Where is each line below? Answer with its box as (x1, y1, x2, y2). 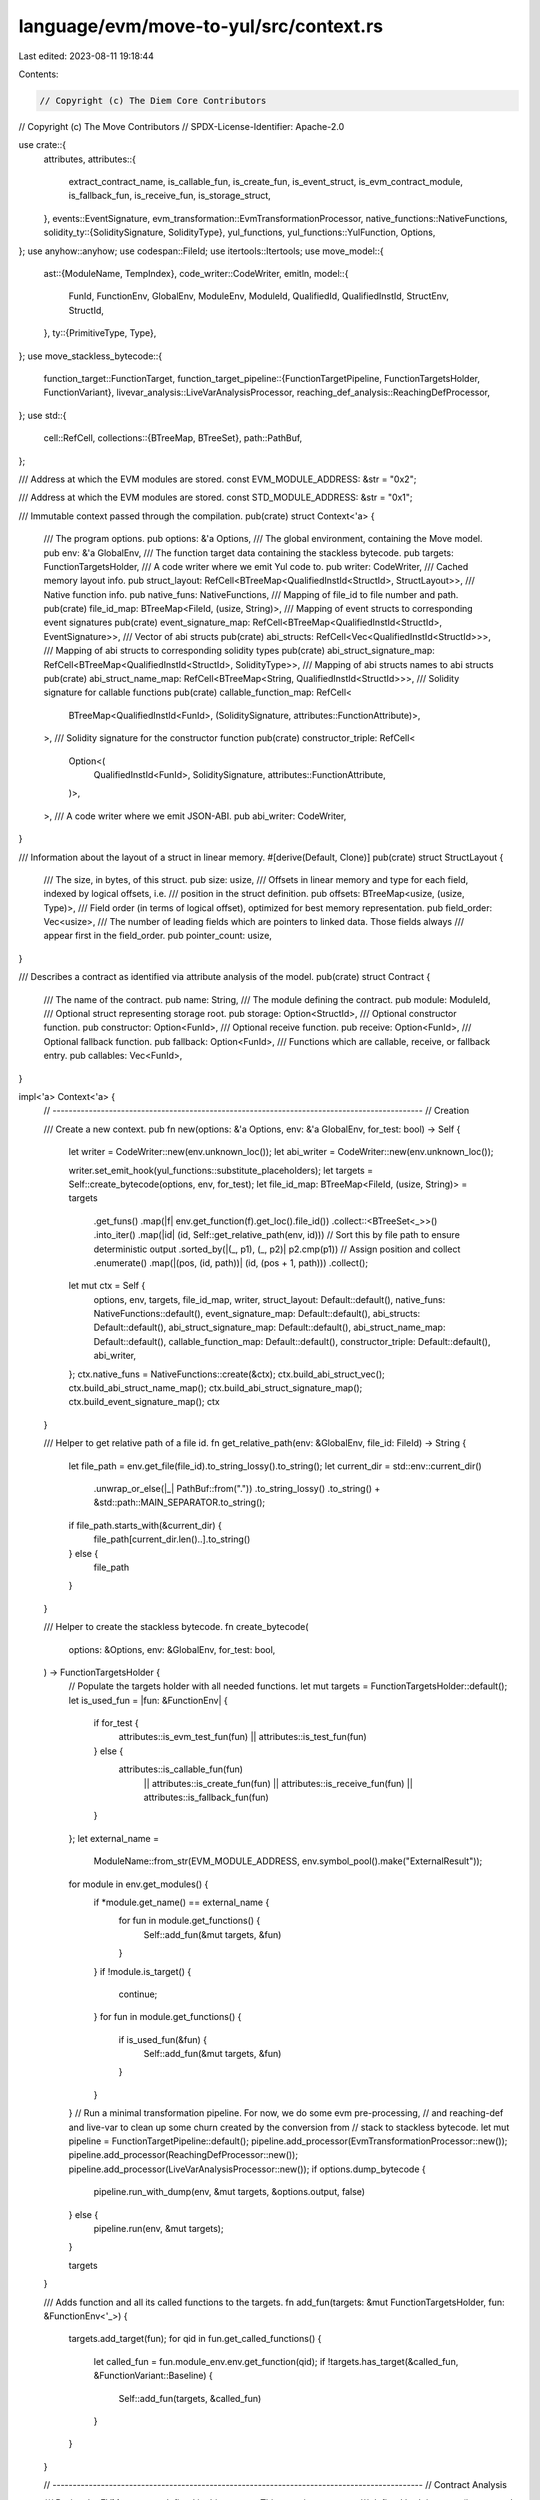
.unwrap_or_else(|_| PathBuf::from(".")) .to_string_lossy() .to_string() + (93, 1482, 381, 1494)
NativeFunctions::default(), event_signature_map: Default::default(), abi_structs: (93, 1308, 421, 1320)
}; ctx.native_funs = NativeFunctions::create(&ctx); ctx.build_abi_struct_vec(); (68, 1368, 385, 1380)
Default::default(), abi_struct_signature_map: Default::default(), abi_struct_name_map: (93, 1321, 446, 1334)
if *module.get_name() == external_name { (93, 1896, 270, 1908)
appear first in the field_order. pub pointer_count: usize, (43, 930, 272, 942)
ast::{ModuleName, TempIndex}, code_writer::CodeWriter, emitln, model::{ (43, 268, 349, 280)
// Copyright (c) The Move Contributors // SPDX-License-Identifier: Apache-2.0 (18, 120, 345, 132)
